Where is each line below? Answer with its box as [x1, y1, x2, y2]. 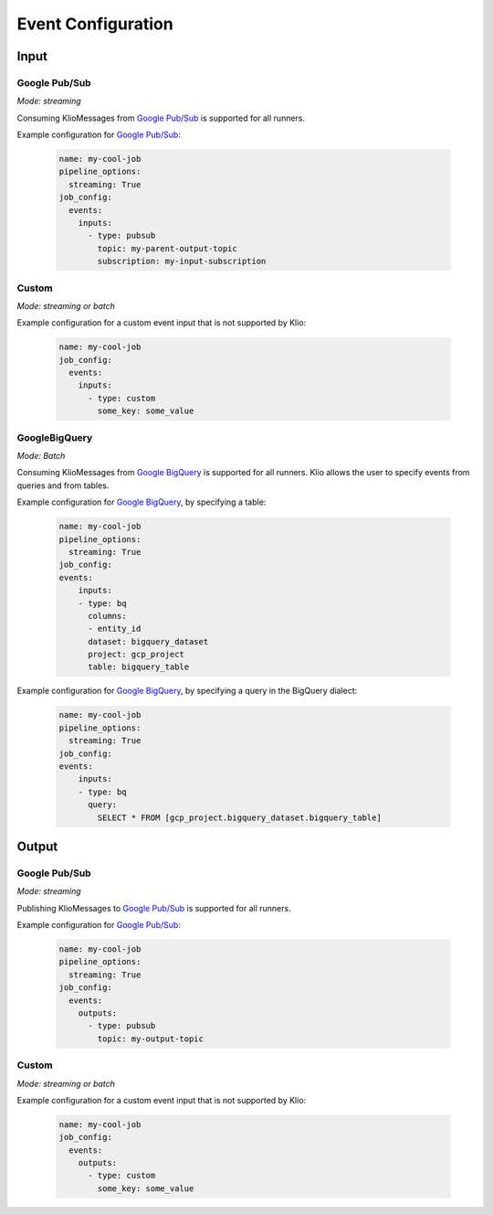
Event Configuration [16, 14, 173, 34]
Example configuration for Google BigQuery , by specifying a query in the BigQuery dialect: [16, 686, 358, 697]
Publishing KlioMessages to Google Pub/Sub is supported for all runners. [16, 902, 291, 913]
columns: [88, 611, 127, 621]
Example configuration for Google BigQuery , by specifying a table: [16, 496, 267, 507]
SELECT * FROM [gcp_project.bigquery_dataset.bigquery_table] [97, 812, 383, 823]
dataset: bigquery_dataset [88, 636, 209, 646]
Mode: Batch [16, 451, 66, 461]
